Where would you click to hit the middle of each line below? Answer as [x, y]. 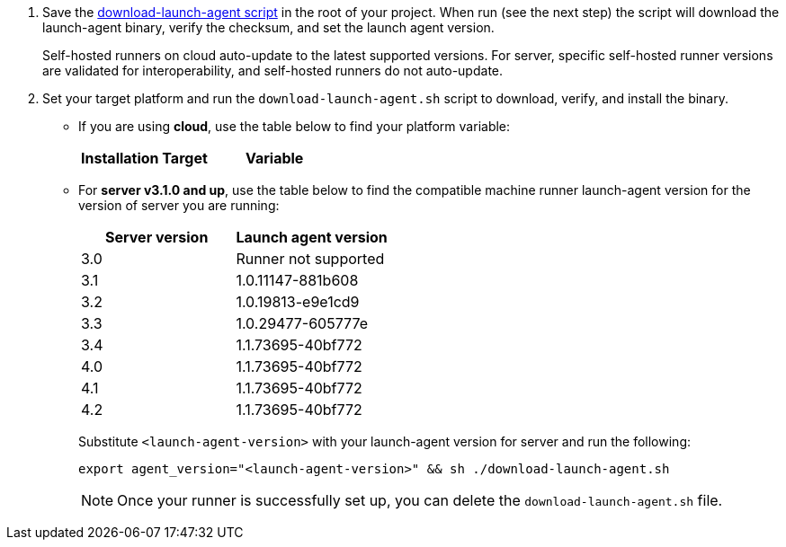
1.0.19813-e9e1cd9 [298, 302]
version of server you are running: [179, 205]
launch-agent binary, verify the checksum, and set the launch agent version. [268, 27]
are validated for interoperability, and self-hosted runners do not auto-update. [273, 71]
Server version [157, 237]
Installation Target [144, 158]
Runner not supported [310, 259]
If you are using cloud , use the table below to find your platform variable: [295, 126]
